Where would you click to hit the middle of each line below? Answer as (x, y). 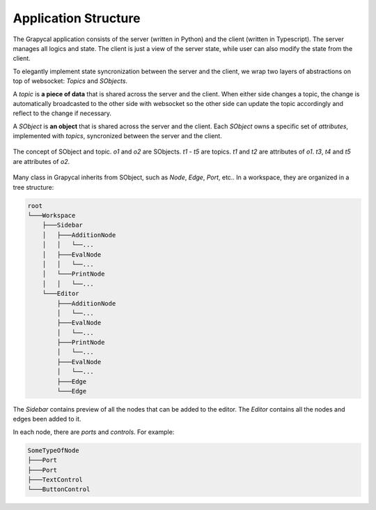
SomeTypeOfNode (53, 450)
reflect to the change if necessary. (62, 113)
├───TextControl (55, 479)
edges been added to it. (47, 419)
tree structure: (33, 187)
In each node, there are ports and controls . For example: (94, 432)
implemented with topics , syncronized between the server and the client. (117, 136)
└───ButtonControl (59, 489)
